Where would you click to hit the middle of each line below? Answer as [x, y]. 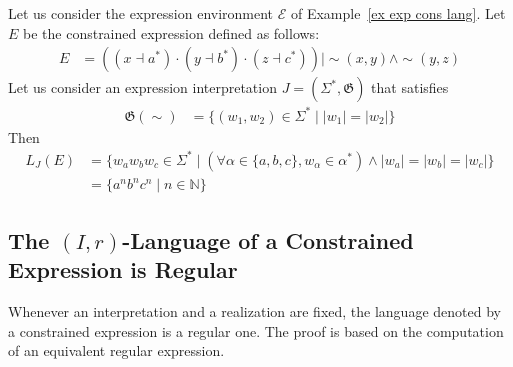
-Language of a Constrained [268, 239]
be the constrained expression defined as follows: [171, 32]
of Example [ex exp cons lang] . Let [398, 13]
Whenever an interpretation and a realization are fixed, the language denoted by [254, 311]
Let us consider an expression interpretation [142, 87]
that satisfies [410, 87]
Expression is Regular [123, 269]
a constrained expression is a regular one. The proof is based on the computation [256, 330]
